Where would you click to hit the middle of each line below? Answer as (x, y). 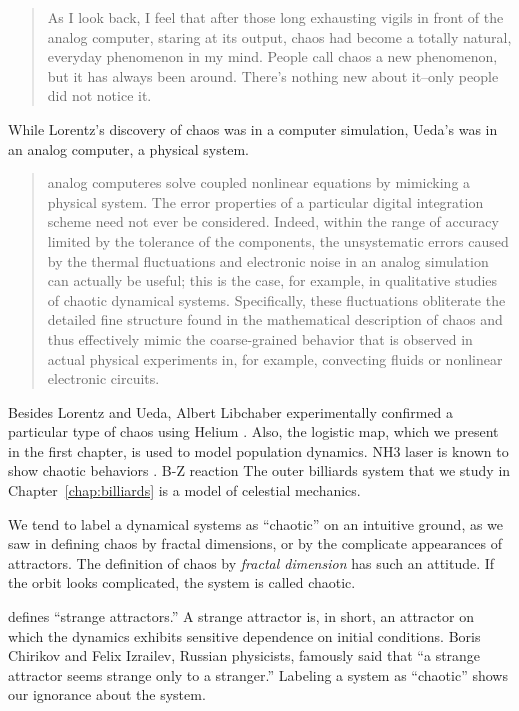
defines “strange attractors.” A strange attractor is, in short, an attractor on (241, 616)
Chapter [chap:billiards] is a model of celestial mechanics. (184, 490)
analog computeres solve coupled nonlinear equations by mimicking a (259, 182)
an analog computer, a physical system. (128, 148)
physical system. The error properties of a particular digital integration (265, 201)
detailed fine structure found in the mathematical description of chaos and (275, 319)
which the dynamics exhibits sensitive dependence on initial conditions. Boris (244, 635)
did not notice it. (99, 95)
